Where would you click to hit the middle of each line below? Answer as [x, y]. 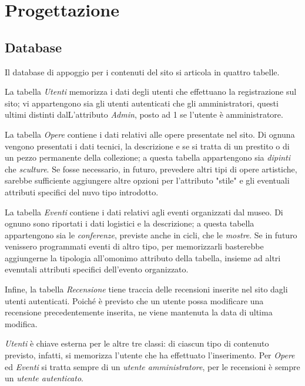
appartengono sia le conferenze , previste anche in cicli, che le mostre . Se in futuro [151, 234]
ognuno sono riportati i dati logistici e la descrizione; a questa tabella [130, 223]
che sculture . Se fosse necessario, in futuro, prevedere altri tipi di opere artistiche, [151, 169]
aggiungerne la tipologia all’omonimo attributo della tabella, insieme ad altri [143, 257]
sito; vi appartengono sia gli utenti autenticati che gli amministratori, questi [142, 103]
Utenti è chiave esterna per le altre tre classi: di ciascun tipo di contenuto [137, 343]
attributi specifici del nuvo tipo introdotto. [82, 192]
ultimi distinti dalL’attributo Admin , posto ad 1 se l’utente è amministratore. [144, 114]
